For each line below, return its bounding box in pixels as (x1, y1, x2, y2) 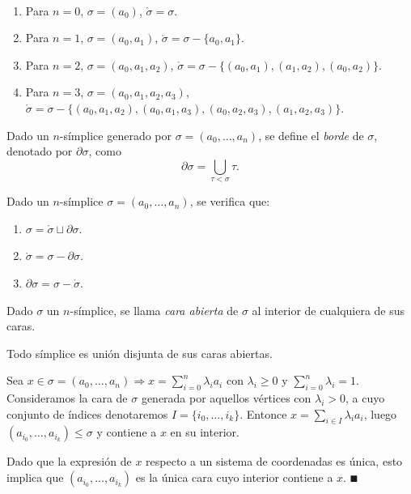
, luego (363, 405, 397, 422)
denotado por (6, 143, 73, 160)
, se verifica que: (189, 193, 270, 210)
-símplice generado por (59, 126, 172, 143)
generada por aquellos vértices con (141, 390, 311, 407)
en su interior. (170, 424, 239, 441)
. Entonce (239, 405, 287, 422)
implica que (6, 469, 64, 486)
